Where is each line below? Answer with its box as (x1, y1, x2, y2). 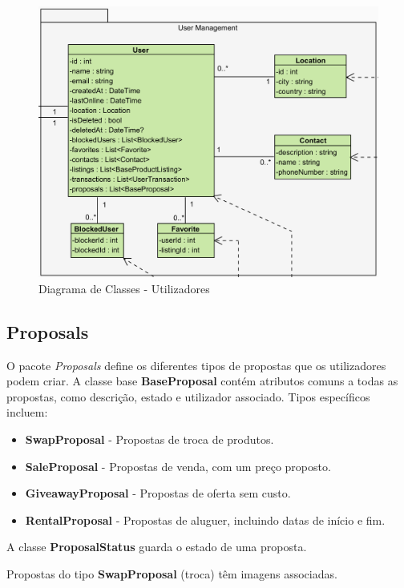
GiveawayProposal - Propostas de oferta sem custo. (25, 485, 291, 501)
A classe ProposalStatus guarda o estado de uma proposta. (6, 538, 307, 555)
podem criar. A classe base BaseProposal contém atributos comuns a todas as (6, 373, 398, 389)
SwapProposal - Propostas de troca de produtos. (25, 431, 274, 448)
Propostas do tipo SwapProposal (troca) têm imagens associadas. (6, 566, 337, 582)
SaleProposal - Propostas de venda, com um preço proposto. (25, 457, 331, 474)
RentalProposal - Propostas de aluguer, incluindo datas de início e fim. (25, 511, 386, 528)
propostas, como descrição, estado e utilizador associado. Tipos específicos (6, 388, 370, 405)
